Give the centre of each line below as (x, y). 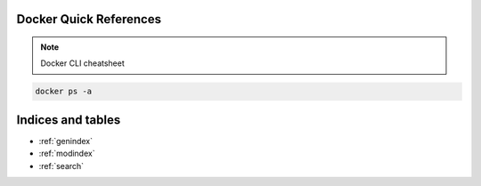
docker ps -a (64, 92)
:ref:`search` (61, 166)
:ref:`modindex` (67, 154)
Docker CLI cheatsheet (82, 63)
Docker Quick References (89, 19)
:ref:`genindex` (66, 141)
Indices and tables (69, 120)
